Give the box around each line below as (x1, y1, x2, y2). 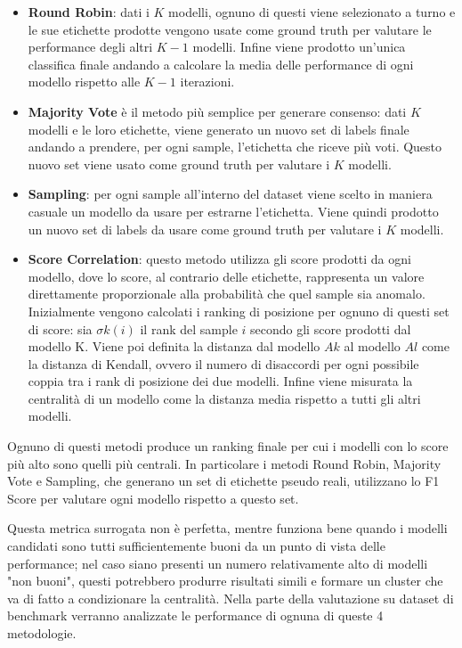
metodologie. (7, 624, 77, 642)
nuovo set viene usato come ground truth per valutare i (28, 154, 330, 173)
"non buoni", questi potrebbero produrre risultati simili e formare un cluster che (7, 571, 443, 590)
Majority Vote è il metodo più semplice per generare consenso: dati (28, 102, 407, 120)
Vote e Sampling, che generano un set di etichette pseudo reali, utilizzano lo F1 (7, 472, 440, 490)
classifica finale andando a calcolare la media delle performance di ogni (28, 54, 414, 73)
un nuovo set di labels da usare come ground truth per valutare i (28, 219, 382, 238)
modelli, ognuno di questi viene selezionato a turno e (168, 3, 456, 21)
